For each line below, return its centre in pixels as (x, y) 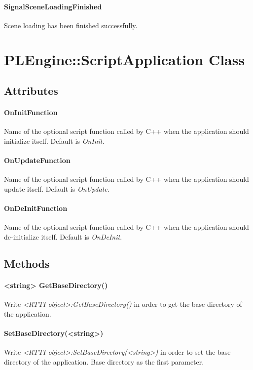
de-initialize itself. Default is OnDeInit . (63, 236)
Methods (27, 263)
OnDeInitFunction (36, 208)
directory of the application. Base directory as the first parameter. (104, 361)
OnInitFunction (31, 112)
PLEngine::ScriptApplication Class (125, 59)
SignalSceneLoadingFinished (53, 6)
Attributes (31, 91)
